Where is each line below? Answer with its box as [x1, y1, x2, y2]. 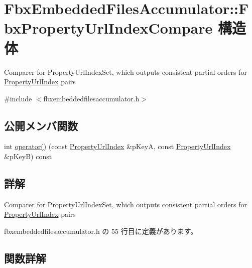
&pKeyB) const [4, 151, 52, 162]
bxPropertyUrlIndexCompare [4, 18, 213, 38]
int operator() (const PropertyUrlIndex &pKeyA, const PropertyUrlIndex [4, 141, 231, 152]
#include [4, 93, 32, 103]
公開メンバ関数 [4, 117, 78, 133]
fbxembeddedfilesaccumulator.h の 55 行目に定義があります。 [4, 226, 198, 236]
